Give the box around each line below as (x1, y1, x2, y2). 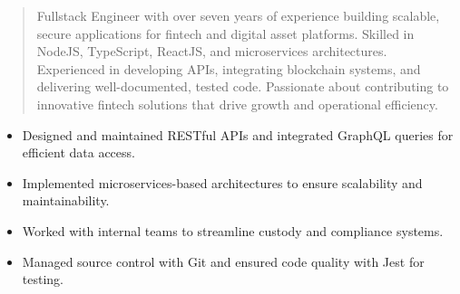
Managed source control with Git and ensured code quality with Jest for (22, 251, 425, 270)
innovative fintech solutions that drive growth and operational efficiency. (36, 94, 438, 113)
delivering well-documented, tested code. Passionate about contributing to (36, 77, 449, 96)
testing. (22, 270, 64, 289)
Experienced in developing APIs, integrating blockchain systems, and (36, 59, 421, 78)
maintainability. (22, 191, 110, 210)
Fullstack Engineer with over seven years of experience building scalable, (36, 6, 440, 24)
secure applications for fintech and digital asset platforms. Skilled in (36, 24, 415, 43)
